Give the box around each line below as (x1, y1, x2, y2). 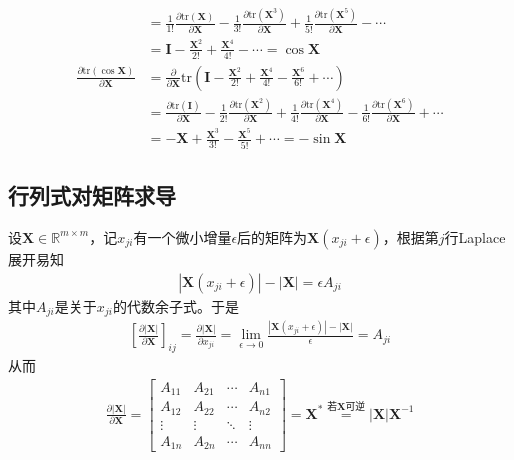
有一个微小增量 (133, 226, 232, 247)
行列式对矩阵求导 (8, 180, 176, 211)
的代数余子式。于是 (112, 295, 239, 316)
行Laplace (444, 226, 506, 247)
